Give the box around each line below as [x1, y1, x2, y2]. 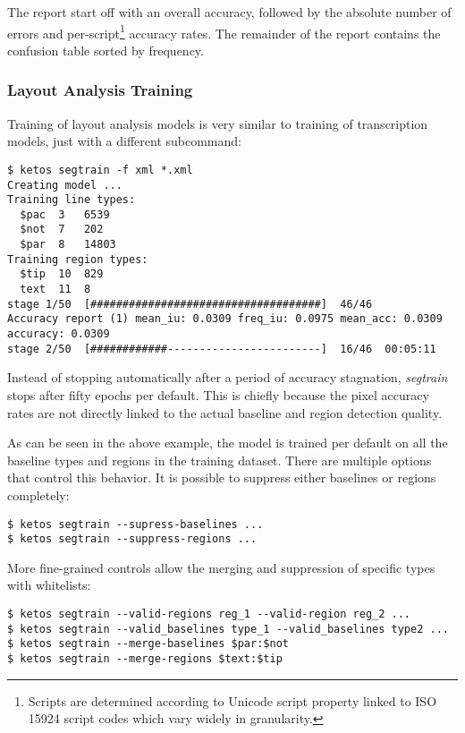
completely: [7, 485, 70, 504]
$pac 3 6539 [20, 208, 110, 221]
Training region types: [7, 252, 148, 266]
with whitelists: [7, 575, 91, 594]
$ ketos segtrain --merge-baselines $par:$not [7, 637, 289, 651]
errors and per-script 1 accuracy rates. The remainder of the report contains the [7, 21, 441, 42]
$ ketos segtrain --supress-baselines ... [7, 517, 264, 531]
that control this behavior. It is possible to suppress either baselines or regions [7, 468, 436, 487]
